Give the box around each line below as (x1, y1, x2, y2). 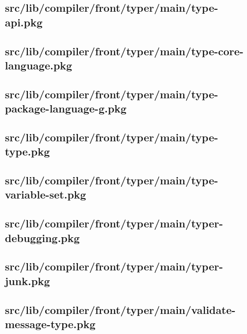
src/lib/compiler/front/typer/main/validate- (5, 302, 236, 317)
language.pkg (5, 57, 73, 72)
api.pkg (5, 14, 43, 29)
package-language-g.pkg (5, 101, 127, 116)
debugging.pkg (5, 230, 80, 245)
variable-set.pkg (5, 187, 86, 202)
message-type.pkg (5, 316, 96, 331)
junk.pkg (5, 273, 50, 288)
